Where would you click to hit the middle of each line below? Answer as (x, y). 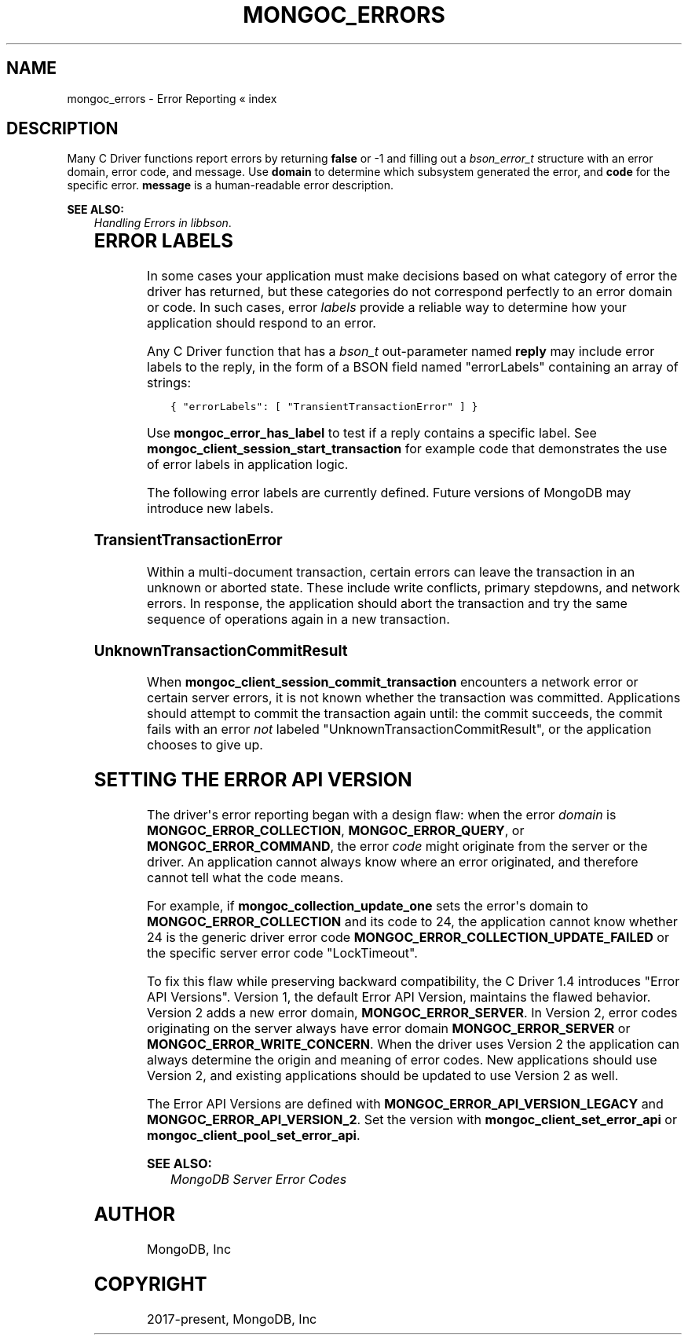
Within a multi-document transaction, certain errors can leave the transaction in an (391, 572)
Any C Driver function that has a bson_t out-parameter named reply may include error (401, 352)
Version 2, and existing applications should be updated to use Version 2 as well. (383, 1076)
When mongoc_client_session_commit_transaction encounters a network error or (393, 682)
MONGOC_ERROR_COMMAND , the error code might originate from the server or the (397, 846)
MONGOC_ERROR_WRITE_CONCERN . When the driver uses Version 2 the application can (413, 1044)
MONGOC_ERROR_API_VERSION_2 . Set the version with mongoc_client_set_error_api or (412, 1120)
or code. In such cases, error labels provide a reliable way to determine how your (387, 308)
